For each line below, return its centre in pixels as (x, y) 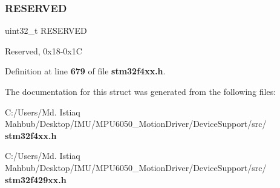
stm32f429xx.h (36, 179)
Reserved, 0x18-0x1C (44, 50)
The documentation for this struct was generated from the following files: (141, 91)
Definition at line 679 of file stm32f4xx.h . (85, 71)
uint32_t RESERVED (46, 31)
